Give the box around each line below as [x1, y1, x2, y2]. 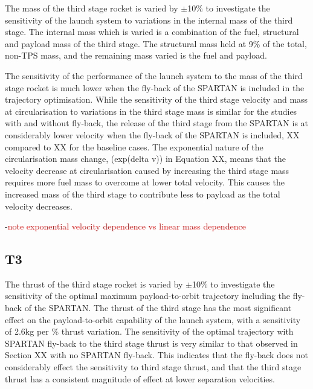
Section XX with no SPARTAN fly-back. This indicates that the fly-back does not [5, 349, 308, 361]
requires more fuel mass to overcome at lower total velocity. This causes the [5, 176, 285, 188]
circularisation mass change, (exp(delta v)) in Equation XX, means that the [5, 152, 286, 165]
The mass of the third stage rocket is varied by [5, 2, 178, 14]
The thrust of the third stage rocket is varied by [5, 277, 183, 290]
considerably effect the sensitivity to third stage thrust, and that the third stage [5, 361, 302, 373]
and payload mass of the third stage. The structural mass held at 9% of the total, [5, 37, 307, 50]
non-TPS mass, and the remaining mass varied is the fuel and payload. [5, 49, 267, 62]
